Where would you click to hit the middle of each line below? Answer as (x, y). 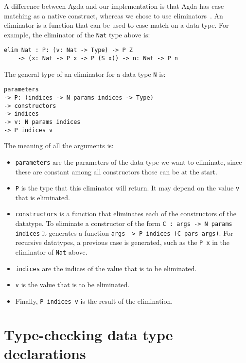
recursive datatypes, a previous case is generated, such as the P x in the (122, 242)
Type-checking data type (88, 334)
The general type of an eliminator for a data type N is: (85, 74)
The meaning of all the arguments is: (59, 146)
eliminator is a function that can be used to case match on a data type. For (116, 25)
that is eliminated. (43, 197)
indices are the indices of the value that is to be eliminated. (106, 268)
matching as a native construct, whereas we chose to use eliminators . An (114, 15)
